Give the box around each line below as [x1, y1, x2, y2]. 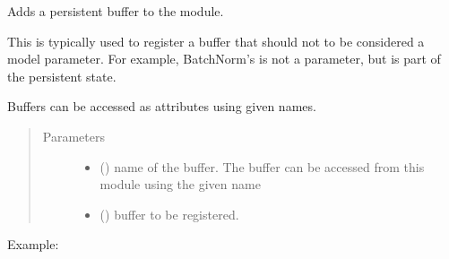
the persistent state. [7, 66, 117, 85]
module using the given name [99, 175, 261, 194]
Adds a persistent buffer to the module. [7, 2, 224, 20]
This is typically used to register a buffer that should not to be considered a [7, 31, 425, 50]
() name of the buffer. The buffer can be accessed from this [99, 157, 425, 176]
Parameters [42, 126, 105, 145]
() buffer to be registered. [99, 204, 239, 223]
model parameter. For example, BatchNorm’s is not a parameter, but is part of [7, 49, 441, 68]
